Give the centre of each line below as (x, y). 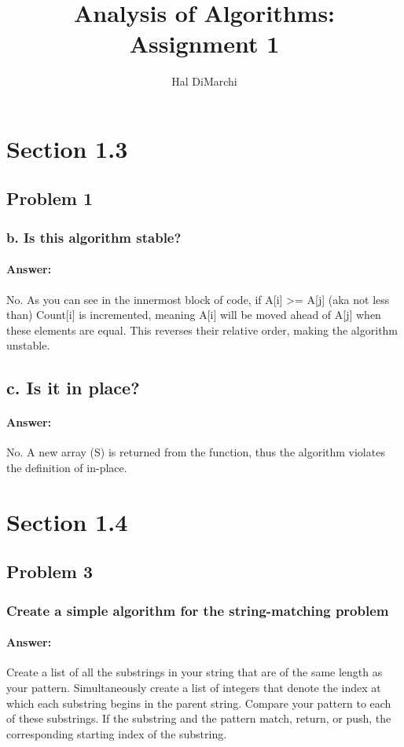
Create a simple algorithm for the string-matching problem (198, 610)
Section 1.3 (67, 148)
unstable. (28, 345)
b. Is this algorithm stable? (94, 237)
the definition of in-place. (67, 468)
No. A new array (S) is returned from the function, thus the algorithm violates (196, 452)
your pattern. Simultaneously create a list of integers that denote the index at (194, 688)
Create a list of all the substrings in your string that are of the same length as (195, 672)
